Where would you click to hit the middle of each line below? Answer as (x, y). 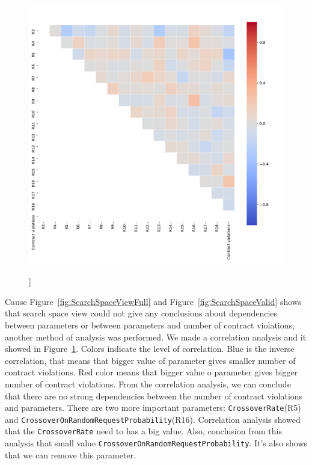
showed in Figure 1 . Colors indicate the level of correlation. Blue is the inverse (150, 349)
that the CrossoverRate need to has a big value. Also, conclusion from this (143, 431)
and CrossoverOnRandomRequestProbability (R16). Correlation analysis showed (153, 419)
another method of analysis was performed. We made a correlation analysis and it (156, 337)
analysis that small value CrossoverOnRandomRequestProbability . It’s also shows (156, 443)
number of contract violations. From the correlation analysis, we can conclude (148, 383)
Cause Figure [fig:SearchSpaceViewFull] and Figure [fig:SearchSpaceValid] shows (153, 301)
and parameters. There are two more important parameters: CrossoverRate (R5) (153, 408)
